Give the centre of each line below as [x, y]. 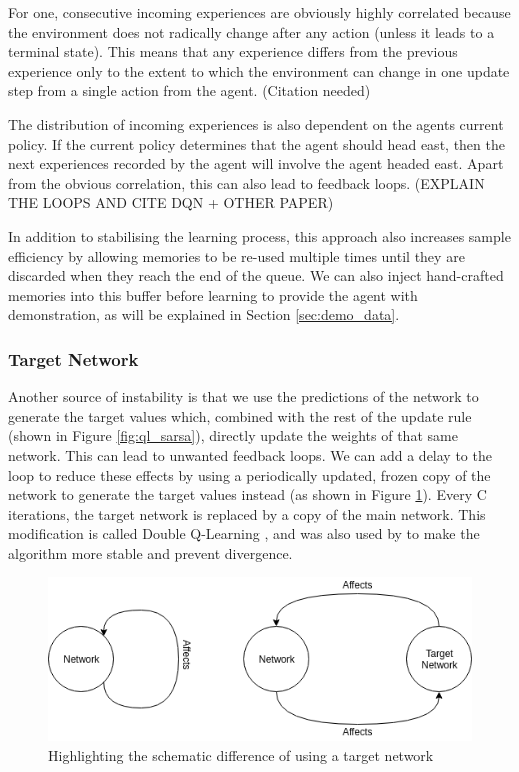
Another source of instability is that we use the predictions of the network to [243, 396]
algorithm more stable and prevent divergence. [150, 552]
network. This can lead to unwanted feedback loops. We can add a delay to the [250, 454]
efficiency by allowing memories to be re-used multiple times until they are [236, 255]
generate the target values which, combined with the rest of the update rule [240, 415]
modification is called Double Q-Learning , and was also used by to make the [244, 533]
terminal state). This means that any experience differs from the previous [233, 51]
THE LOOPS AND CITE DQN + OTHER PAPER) [171, 202]
